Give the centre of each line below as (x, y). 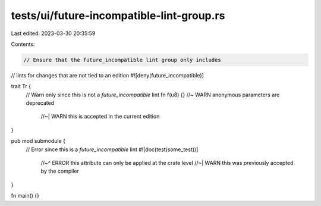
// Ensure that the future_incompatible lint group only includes (122, 60)
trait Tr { (21, 86)
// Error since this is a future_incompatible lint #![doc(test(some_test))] (112, 149)
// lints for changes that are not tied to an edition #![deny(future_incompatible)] (108, 75)
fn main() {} (25, 196)
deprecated (40, 103)
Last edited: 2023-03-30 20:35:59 (53, 33)
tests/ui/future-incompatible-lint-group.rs (118, 15)
